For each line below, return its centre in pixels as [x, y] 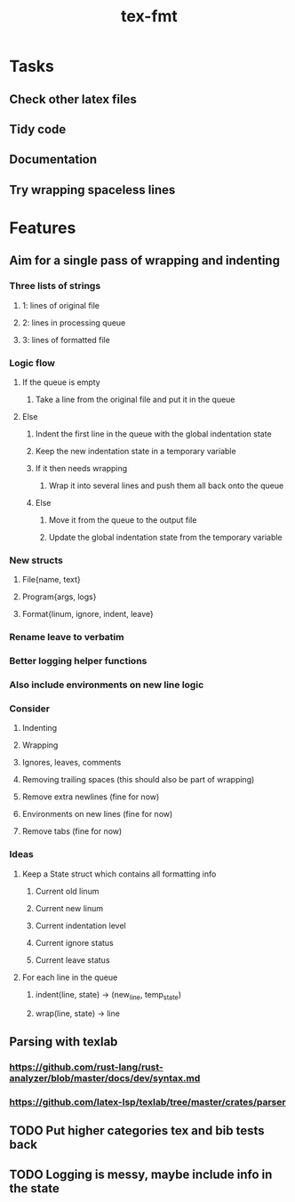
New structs [36, 560]
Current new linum [69, 908]
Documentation [53, 160]
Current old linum [67, 891]
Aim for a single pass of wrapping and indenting [144, 261]
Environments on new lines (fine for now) [97, 814]
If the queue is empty [61, 382]
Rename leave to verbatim [67, 637]
